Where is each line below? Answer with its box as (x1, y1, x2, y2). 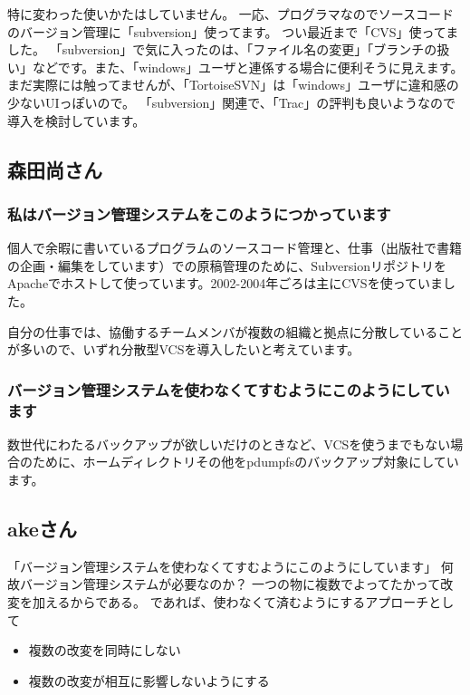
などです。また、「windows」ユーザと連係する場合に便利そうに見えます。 (32, 57, 464, 76)
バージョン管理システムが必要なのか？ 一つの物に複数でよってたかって (19, 574, 441, 594)
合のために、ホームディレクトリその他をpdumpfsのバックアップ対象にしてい (7, 452, 459, 471)
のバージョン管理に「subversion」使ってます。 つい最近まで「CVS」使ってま (7, 22, 459, 41)
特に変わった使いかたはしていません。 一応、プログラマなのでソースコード (7, 5, 455, 23)
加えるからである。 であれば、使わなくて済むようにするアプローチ (32, 593, 429, 612)
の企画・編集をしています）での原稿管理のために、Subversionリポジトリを (7, 256, 447, 275)
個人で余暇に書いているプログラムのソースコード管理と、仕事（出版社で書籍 (7, 238, 462, 257)
